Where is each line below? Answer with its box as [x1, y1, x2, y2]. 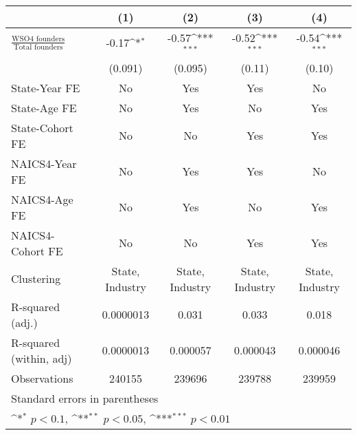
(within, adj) [11, 350, 72, 366]
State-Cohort [11, 119, 73, 136]
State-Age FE [11, 99, 77, 116]
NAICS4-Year [11, 155, 77, 171]
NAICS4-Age [11, 191, 73, 207]
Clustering [11, 270, 61, 287]
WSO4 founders [12, 34, 65, 43]
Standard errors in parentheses [11, 390, 159, 406]
